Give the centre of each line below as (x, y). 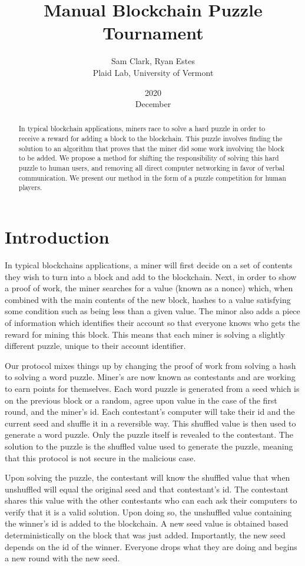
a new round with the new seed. (62, 558)
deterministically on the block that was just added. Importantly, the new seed (145, 535)
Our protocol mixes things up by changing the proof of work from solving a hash (150, 365)
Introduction (57, 237)
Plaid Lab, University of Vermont (153, 72)
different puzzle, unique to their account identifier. (95, 346)
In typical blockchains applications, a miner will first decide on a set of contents (149, 265)
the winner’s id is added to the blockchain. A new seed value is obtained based (147, 523)
